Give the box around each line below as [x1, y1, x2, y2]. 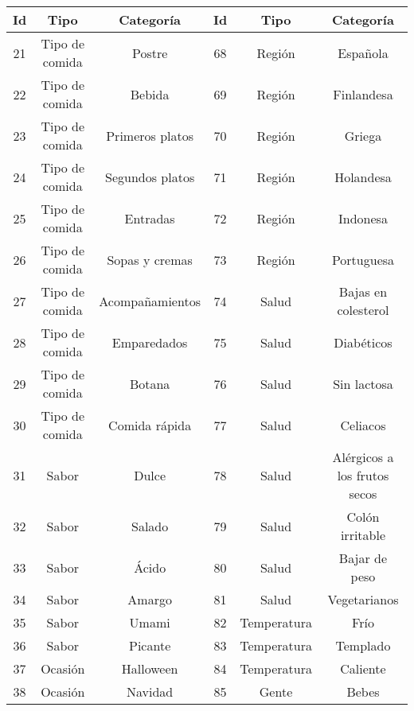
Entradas [124, 208, 175, 227]
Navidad [127, 682, 174, 701]
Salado [131, 516, 169, 535]
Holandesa [334, 167, 392, 186]
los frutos [337, 466, 389, 484]
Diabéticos [334, 332, 393, 352]
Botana [129, 374, 170, 393]
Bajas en [338, 282, 388, 301]
